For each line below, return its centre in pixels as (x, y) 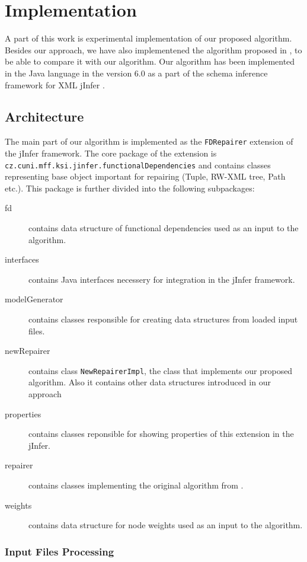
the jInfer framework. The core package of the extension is (111, 153)
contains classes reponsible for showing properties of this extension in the (161, 434)
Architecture (44, 116)
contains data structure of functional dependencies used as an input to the (164, 227)
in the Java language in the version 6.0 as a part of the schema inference (136, 73)
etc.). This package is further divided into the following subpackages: (130, 188)
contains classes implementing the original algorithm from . (136, 485)
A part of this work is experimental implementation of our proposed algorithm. (148, 38)
